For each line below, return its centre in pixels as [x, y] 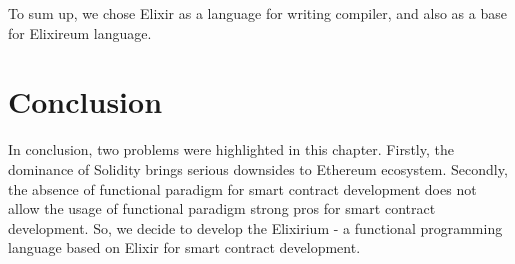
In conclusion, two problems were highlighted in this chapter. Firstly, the [231, 149]
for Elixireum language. [80, 32]
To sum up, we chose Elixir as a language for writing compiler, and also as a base [257, 13]
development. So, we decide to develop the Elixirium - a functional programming [255, 227]
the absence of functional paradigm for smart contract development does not [242, 188]
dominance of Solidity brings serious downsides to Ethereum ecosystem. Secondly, [258, 168]
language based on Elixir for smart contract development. [184, 247]
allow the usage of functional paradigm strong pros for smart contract [222, 208]
